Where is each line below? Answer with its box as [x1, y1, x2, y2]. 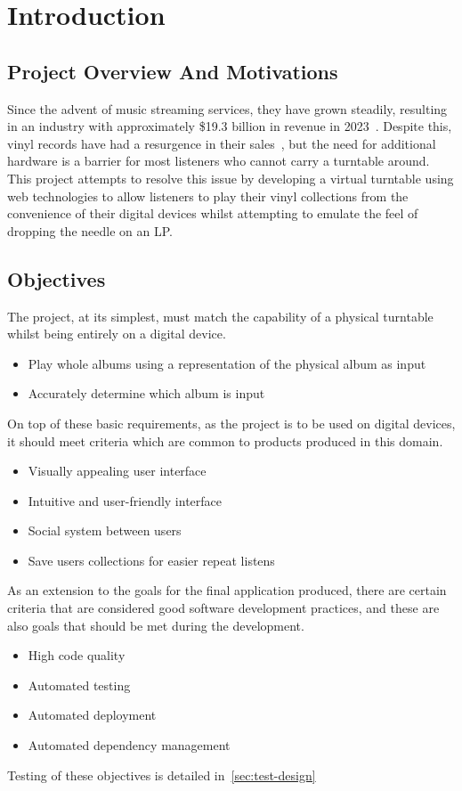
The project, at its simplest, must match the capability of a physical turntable [7, 306, 434, 325]
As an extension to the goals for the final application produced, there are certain [7, 581, 447, 599]
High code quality [28, 646, 126, 665]
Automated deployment [28, 705, 157, 724]
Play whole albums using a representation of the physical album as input [28, 354, 426, 372]
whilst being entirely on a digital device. [7, 324, 226, 343]
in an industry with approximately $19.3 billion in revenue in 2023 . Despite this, [7, 117, 452, 135]
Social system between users [28, 521, 182, 540]
